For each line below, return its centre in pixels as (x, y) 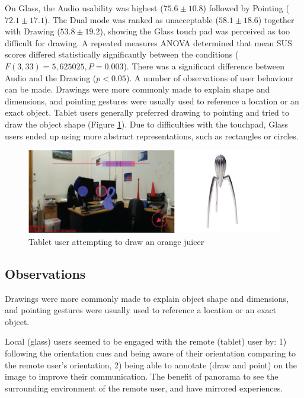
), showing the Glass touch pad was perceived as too (195, 31)
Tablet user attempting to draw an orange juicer (116, 241)
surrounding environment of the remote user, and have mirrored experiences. (144, 388)
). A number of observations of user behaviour (209, 77)
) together (276, 19)
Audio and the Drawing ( (51, 77)
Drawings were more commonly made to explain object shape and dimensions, (147, 298)
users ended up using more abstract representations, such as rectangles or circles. (152, 136)
